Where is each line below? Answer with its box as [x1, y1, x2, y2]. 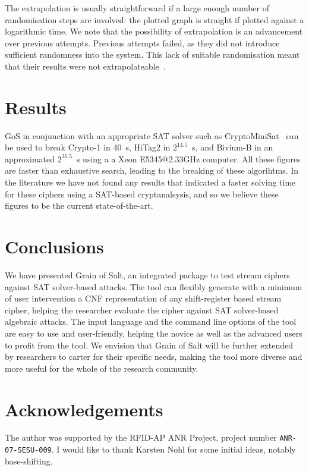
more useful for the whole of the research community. [5, 362, 198, 374]
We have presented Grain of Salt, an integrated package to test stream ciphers [5, 268, 290, 281]
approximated [5, 152, 55, 165]
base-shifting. [5, 454, 53, 467]
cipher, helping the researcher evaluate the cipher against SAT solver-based [5, 303, 279, 316]
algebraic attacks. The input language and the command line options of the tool [5, 315, 297, 328]
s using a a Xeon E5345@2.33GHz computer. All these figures [76, 152, 301, 165]
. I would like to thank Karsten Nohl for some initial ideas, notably [51, 443, 296, 456]
